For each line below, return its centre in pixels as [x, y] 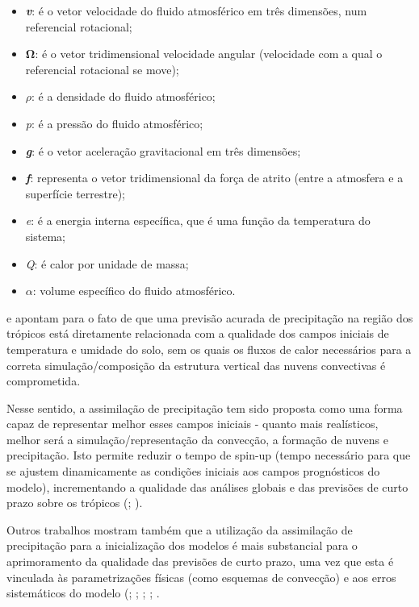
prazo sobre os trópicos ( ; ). [75, 503]
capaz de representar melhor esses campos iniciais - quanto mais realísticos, [193, 424]
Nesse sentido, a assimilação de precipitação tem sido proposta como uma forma [205, 407]
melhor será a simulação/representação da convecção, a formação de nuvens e [197, 439]
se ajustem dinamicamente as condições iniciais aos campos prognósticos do [193, 471]
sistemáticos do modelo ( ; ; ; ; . [83, 593]
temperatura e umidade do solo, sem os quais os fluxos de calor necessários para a [209, 349]
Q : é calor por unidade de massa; [107, 263]
